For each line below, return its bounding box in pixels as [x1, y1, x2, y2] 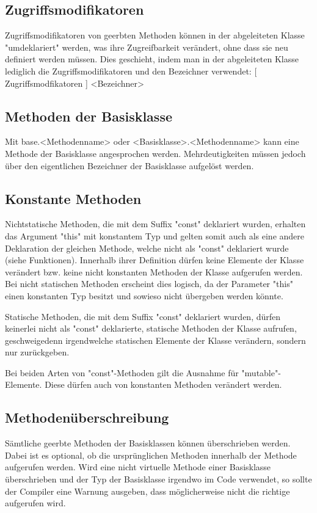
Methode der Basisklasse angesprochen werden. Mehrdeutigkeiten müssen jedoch [5, 147, 306, 159]
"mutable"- [241, 366, 281, 379]
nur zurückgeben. [5, 346, 70, 358]
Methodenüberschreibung [5, 408, 169, 427]
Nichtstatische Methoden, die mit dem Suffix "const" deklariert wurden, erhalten [5, 217, 306, 230]
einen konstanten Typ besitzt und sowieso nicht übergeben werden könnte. [5, 289, 283, 302]
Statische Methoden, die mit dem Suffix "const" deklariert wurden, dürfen [5, 310, 281, 322]
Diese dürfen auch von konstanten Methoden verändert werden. [45, 378, 282, 391]
